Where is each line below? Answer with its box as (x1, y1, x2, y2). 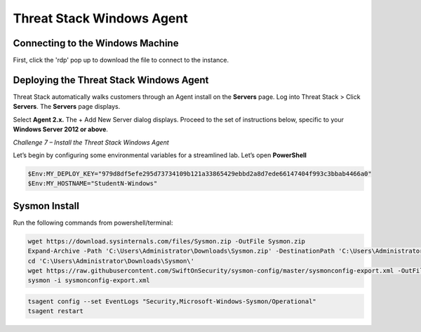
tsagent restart (27, 307, 84, 315)
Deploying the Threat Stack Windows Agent (13, 74, 209, 86)
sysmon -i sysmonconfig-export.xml (27, 277, 150, 284)
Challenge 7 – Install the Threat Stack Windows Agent (13, 138, 170, 147)
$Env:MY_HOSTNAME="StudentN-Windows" (27, 180, 158, 187)
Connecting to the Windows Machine (13, 37, 179, 49)
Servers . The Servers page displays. (13, 102, 121, 111)
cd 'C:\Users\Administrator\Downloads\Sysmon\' (27, 257, 194, 265)
